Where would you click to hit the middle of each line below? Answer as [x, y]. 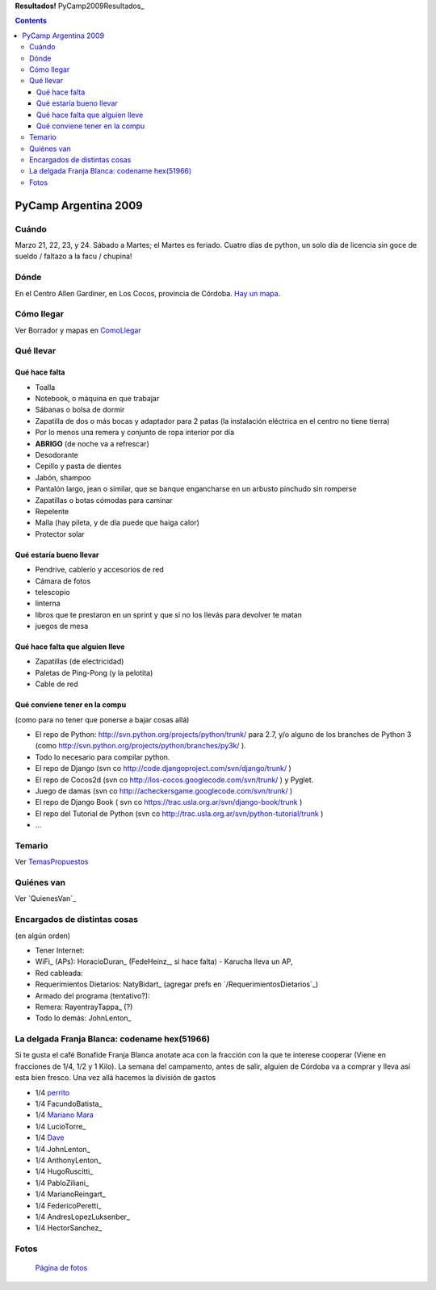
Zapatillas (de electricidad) [80, 661]
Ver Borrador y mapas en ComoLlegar [78, 330]
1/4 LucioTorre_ [61, 1126]
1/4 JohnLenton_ [63, 1149]
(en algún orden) [43, 936]
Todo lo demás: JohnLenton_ [83, 1018]
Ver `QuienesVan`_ [46, 898]
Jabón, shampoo [63, 477]
